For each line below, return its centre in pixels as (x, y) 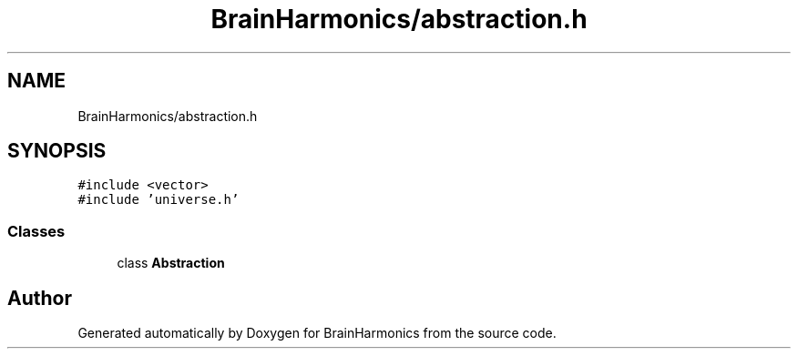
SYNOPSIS (57, 151)
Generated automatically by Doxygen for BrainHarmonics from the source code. (317, 333)
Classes (36, 231)
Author (40, 298)
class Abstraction (171, 263)
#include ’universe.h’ (159, 200)
